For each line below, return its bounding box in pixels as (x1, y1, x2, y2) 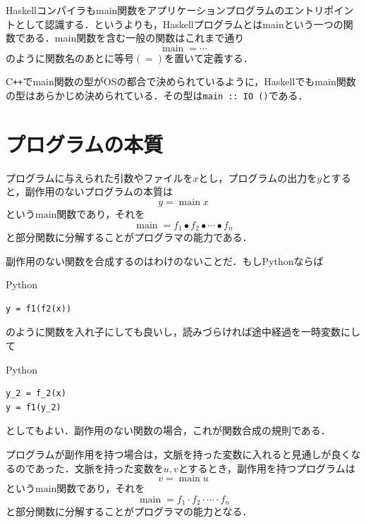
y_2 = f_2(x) (6, 388, 66, 399)
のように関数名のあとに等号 (6, 50, 134, 65)
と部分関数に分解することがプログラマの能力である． (6, 230, 252, 245)
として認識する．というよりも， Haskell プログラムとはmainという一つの (15, 16, 343, 31)
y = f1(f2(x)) (6, 303, 72, 314)
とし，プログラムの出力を (198, 170, 317, 185)
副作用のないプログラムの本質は (25, 184, 173, 199)
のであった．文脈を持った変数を (15, 460, 164, 475)
